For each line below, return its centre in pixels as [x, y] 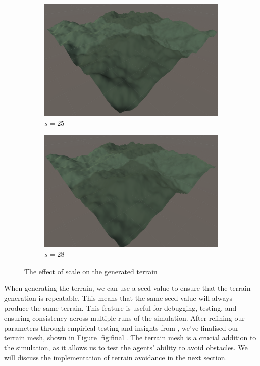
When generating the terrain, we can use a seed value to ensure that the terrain [127, 288]
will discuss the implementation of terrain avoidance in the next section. [116, 357]
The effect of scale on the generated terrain [91, 271]
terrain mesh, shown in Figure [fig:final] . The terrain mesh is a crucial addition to [130, 337]
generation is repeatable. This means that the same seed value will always [118, 298]
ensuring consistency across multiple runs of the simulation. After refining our [124, 318]
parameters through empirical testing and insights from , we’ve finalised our [121, 327]
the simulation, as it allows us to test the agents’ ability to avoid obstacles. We [126, 347]
